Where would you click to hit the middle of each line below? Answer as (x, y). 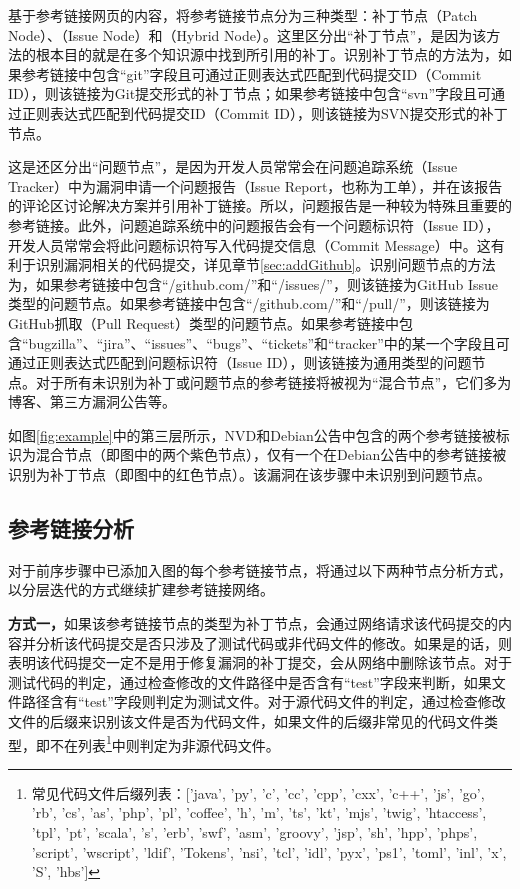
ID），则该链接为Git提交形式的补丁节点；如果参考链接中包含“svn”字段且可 (249, 93)
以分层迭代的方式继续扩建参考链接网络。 (141, 589)
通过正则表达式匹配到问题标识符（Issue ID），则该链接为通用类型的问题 (240, 362)
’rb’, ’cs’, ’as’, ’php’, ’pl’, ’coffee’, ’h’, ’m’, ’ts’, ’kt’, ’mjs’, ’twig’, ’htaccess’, (259, 812)
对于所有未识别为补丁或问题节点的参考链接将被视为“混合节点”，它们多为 (273, 381)
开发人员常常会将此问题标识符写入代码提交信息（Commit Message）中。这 (249, 244)
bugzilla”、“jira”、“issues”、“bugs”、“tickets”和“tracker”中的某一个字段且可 (269, 342)
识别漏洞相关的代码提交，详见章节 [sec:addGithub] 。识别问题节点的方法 (265, 264)
